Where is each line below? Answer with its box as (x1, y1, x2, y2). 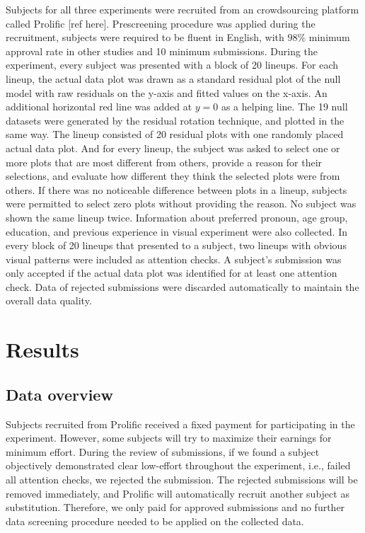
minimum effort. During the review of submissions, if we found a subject (6, 444, 320, 459)
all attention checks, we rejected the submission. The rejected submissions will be (6, 472, 358, 487)
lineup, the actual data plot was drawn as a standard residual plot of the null (6, 71, 341, 86)
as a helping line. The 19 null (221, 99, 348, 114)
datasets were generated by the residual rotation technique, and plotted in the (6, 113, 344, 127)
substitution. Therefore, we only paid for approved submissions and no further (6, 500, 345, 515)
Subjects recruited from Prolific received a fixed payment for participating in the (6, 416, 355, 431)
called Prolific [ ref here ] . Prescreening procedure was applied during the (6, 16, 315, 30)
